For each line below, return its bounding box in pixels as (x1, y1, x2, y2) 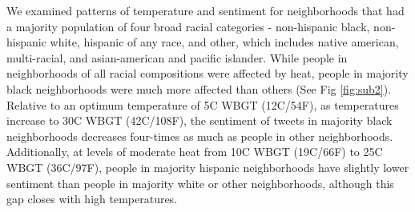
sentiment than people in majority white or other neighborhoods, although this (6, 174, 394, 191)
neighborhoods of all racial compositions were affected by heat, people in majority (6, 65, 409, 82)
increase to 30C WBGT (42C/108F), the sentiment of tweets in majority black (6, 112, 393, 129)
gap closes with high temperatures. (6, 190, 178, 207)
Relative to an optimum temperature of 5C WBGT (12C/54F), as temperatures (6, 96, 399, 113)
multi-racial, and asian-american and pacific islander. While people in (6, 49, 348, 66)
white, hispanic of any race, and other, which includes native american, (50, 34, 399, 50)
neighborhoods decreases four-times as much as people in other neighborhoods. (6, 127, 393, 144)
